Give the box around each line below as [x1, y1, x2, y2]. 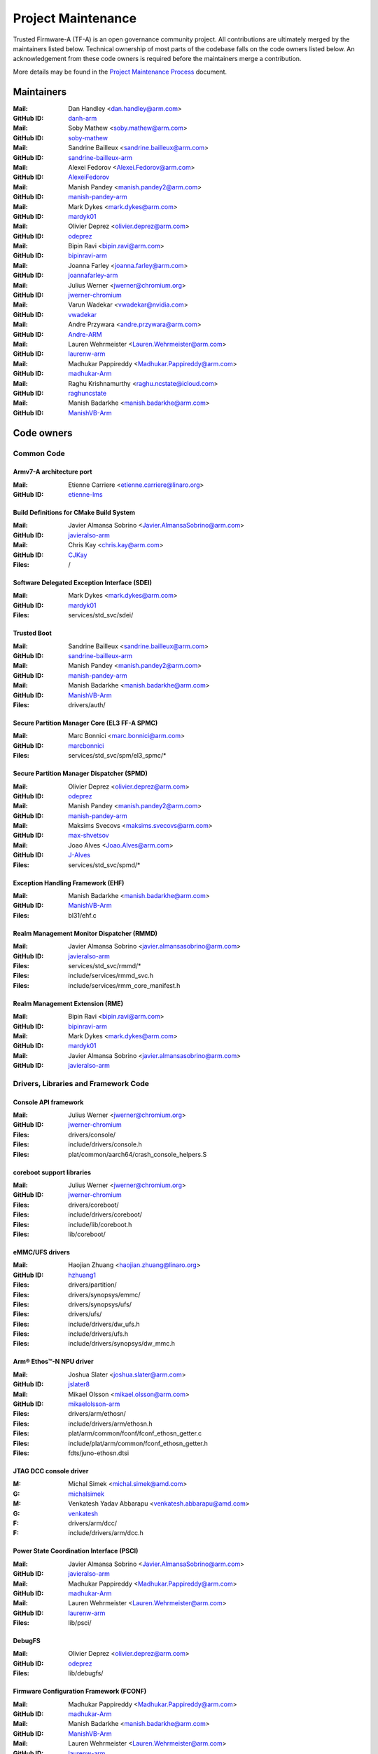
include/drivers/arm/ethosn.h [68, 1419, 153, 1428]
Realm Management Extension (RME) [13, 999, 124, 1007]
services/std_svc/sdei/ [68, 611, 134, 620]
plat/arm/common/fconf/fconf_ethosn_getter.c [68, 1429, 202, 1438]
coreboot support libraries [13, 1168, 91, 1177]
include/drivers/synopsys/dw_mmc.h [68, 1339, 175, 1348]
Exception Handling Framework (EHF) [13, 878, 125, 887]
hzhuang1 [68, 1271, 96, 1279]
